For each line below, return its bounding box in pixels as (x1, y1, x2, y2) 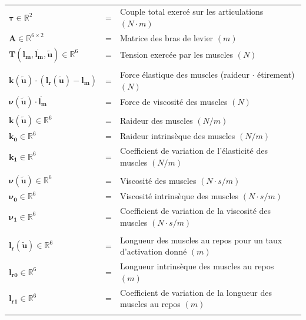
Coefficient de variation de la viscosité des (119, 204, 271, 216)
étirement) (257, 68, 295, 81)
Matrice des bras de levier (119, 31, 214, 44)
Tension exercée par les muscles (119, 48, 234, 61)
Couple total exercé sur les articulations (119, 5, 264, 18)
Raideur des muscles (119, 114, 193, 127)
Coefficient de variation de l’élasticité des (119, 144, 268, 157)
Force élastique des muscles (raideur (119, 68, 250, 81)
